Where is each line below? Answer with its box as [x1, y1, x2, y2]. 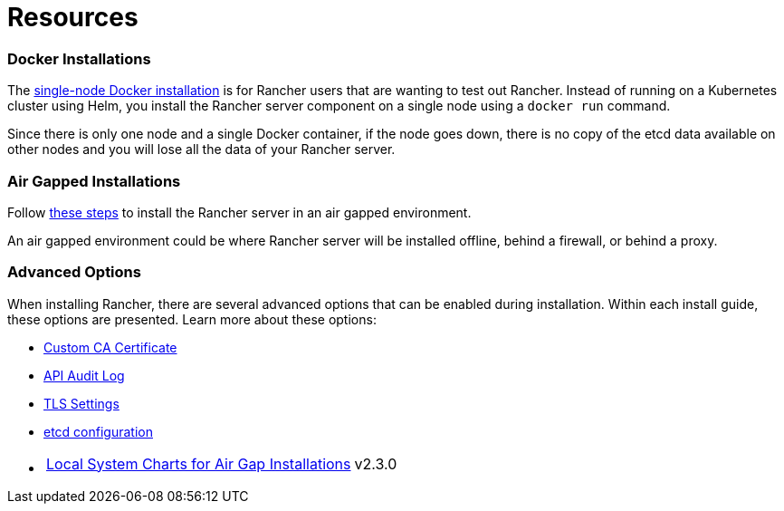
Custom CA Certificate [43, 339, 177, 355]
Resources [7, 2, 139, 33]
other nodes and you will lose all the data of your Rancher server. [7, 141, 396, 158]
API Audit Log [43, 367, 125, 383]
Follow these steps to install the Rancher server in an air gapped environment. [7, 204, 472, 220]
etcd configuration [43, 423, 153, 439]
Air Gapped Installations [7, 171, 181, 190]
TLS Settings [43, 395, 120, 411]
